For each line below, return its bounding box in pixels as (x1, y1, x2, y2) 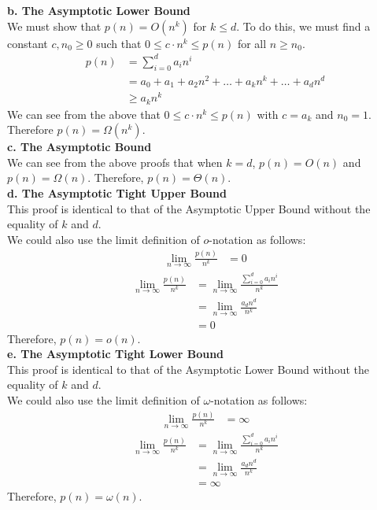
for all (237, 35, 267, 51)
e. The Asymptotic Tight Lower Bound (7, 346, 224, 362)
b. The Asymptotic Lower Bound (7, 2, 190, 18)
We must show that (7, 17, 102, 34)
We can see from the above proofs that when (7, 153, 223, 170)
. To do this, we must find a (236, 17, 371, 34)
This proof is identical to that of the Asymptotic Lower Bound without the (7, 360, 369, 377)
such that (96, 35, 142, 51)
